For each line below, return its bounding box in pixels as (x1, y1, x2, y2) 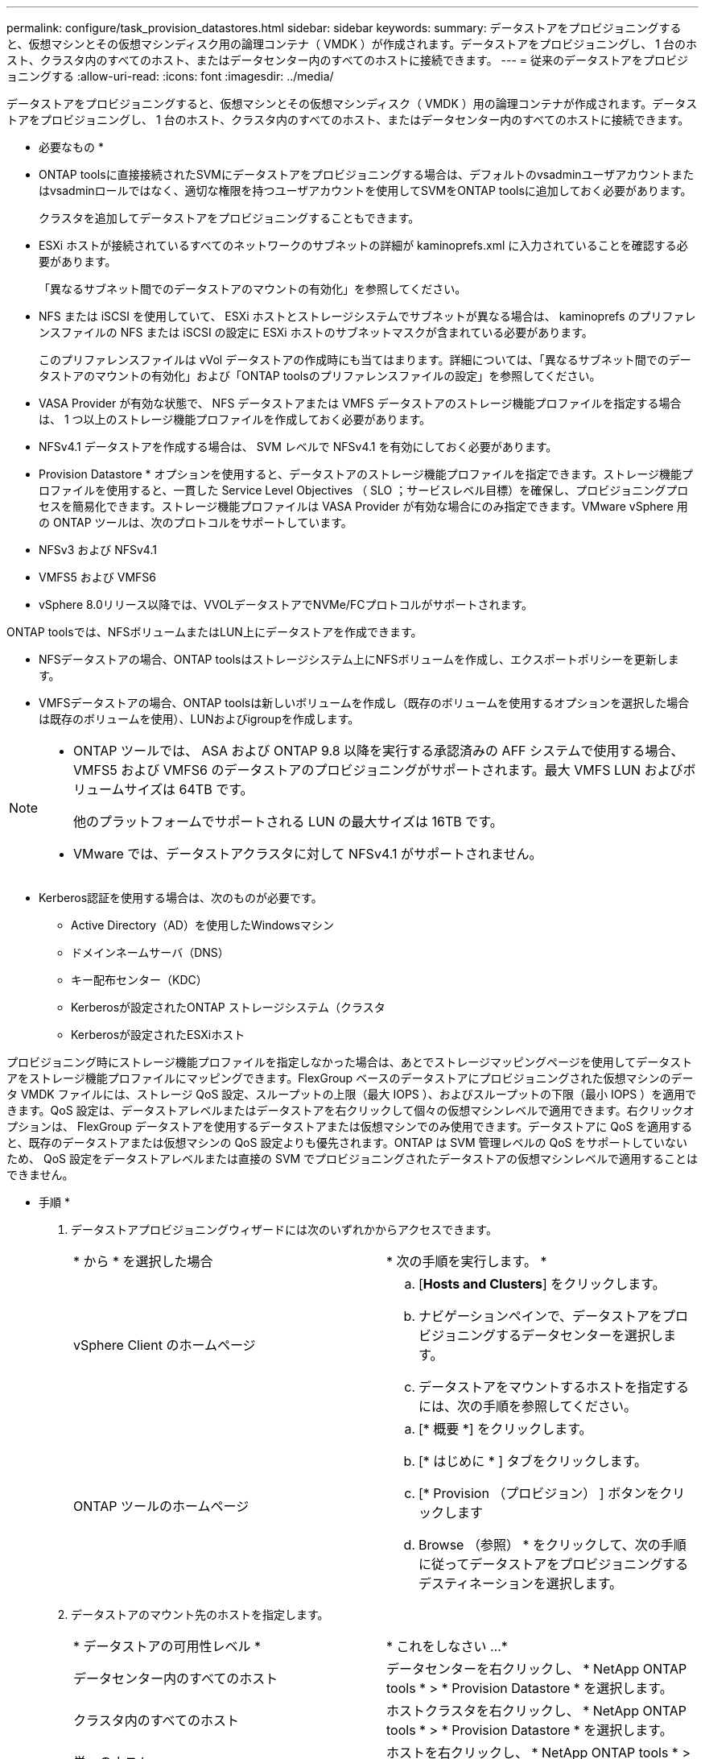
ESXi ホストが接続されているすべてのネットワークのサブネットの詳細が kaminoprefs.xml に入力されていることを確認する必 (39, 238, 688, 252)
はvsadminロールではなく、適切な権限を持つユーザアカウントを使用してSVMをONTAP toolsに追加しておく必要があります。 (39, 184, 692, 197)
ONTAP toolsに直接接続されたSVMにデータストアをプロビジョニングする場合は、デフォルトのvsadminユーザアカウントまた (39, 168, 695, 181)
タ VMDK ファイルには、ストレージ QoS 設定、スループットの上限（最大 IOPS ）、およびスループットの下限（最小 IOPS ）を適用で (6, 1087, 697, 1101)
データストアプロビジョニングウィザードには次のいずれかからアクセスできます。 (71, 1223, 497, 1236)
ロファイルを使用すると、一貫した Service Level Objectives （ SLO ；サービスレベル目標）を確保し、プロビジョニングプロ (39, 483, 689, 497)
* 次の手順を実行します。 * (386, 1253, 547, 1269)
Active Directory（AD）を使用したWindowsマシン (71, 918, 334, 932)
